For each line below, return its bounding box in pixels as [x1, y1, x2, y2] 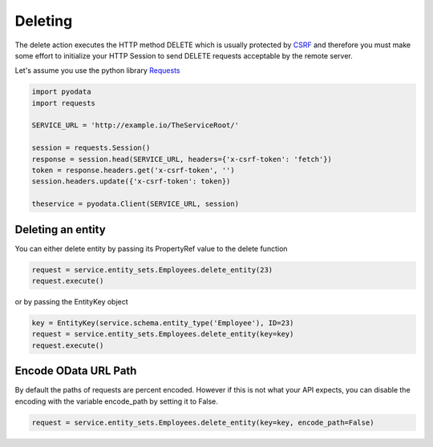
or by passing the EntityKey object [14, 297, 128, 307]
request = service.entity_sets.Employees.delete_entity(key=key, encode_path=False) [31, 417, 374, 427]
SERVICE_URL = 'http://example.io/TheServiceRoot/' [31, 121, 240, 130]
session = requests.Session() [31, 143, 151, 152]
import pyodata [31, 87, 91, 96]
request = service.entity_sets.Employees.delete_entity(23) [31, 265, 273, 274]
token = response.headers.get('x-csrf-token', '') [31, 166, 236, 175]
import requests [31, 99, 96, 107]
